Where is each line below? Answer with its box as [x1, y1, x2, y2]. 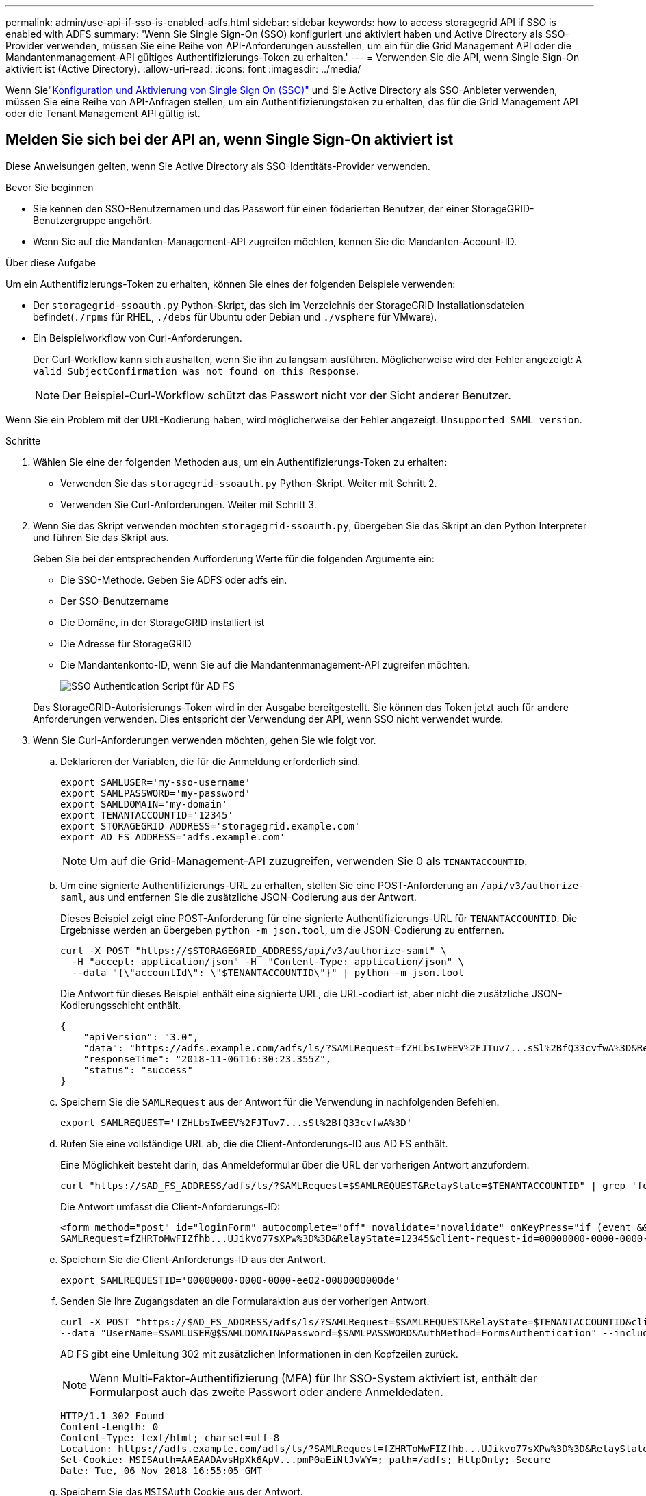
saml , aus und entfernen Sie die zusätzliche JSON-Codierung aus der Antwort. [60, 890, 417, 903]
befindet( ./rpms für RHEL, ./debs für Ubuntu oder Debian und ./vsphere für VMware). [33, 310, 437, 323]
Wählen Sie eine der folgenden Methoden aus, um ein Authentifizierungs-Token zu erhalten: [33, 456, 448, 468]
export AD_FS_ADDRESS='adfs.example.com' [60, 831, 285, 843]
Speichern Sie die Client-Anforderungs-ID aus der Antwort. [60, 1253, 326, 1265]
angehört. [108, 214, 153, 226]
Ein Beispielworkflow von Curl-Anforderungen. [33, 332, 242, 344]
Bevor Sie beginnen [5, 181, 94, 193]
